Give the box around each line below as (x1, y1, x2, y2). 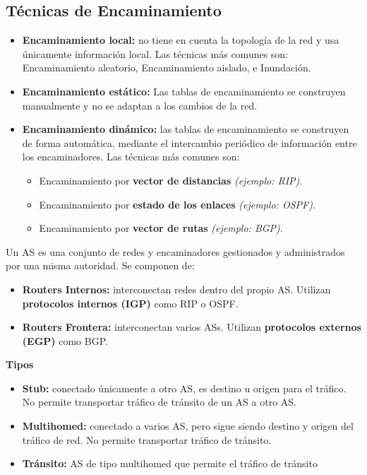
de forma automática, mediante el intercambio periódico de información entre (22, 135, 357, 150)
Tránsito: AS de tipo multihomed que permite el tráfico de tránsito (22, 456, 318, 471)
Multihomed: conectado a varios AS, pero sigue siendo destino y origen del (22, 418, 354, 433)
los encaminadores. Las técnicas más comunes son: (22, 149, 240, 164)
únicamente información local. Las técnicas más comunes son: (22, 46, 289, 61)
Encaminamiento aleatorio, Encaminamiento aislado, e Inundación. (22, 60, 311, 75)
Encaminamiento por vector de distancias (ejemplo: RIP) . (39, 172, 303, 187)
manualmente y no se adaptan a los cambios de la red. (22, 98, 258, 112)
